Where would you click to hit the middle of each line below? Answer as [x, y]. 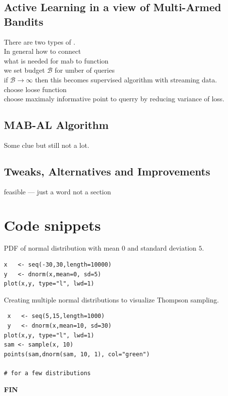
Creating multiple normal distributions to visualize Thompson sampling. [112, 299]
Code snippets [52, 225]
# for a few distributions [47, 373]
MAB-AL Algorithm [56, 125]
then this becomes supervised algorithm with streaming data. [126, 79]
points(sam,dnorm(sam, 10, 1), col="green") [77, 354]
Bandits [24, 21]
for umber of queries [85, 70]
